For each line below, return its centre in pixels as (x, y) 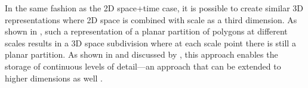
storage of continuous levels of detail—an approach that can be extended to (143, 66)
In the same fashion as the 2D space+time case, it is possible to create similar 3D (154, 8)
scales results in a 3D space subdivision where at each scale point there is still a (150, 43)
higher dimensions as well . (54, 78)
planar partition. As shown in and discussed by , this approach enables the (141, 54)
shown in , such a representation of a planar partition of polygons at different (146, 31)
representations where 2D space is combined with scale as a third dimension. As (151, 19)
